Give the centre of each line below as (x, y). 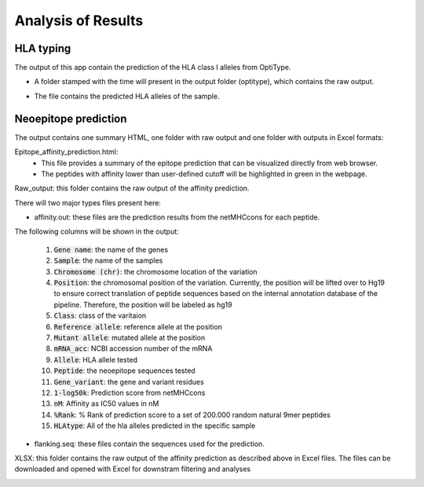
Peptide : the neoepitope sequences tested (124, 371)
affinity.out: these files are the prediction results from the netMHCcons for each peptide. (177, 217)
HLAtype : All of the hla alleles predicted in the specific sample (155, 426)
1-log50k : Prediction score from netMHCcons (130, 393)
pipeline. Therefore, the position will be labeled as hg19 (143, 304)
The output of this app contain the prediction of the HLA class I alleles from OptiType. (153, 68)
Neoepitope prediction (71, 118)
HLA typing (43, 48)
